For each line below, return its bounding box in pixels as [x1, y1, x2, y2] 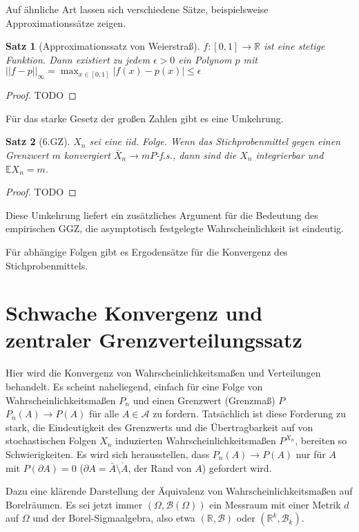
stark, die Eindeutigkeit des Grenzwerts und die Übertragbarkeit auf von [6, 419, 313, 434]
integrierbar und [255, 147, 324, 162]
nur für [295, 446, 326, 461]
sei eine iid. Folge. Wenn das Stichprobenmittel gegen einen [89, 134, 341, 149]
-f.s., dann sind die [156, 147, 237, 162]
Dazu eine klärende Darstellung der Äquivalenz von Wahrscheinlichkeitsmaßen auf [6, 484, 353, 498]
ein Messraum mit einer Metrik [209, 497, 341, 511]
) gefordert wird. [202, 460, 272, 475]
